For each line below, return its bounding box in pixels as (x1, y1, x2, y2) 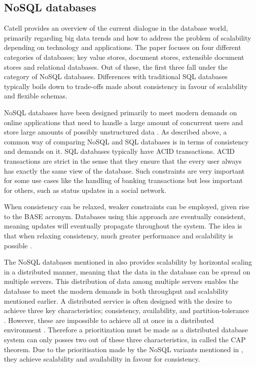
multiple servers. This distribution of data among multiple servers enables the (4, 276, 239, 286)
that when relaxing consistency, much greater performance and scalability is (4, 230, 233, 241)
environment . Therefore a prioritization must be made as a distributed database (4, 324, 248, 335)
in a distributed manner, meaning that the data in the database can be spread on (4, 266, 251, 276)
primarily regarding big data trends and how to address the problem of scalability (4, 32, 252, 43)
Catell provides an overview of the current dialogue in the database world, (4, 23, 228, 33)
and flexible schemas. (4, 91, 68, 101)
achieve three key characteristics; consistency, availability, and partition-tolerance (4, 305, 249, 316)
